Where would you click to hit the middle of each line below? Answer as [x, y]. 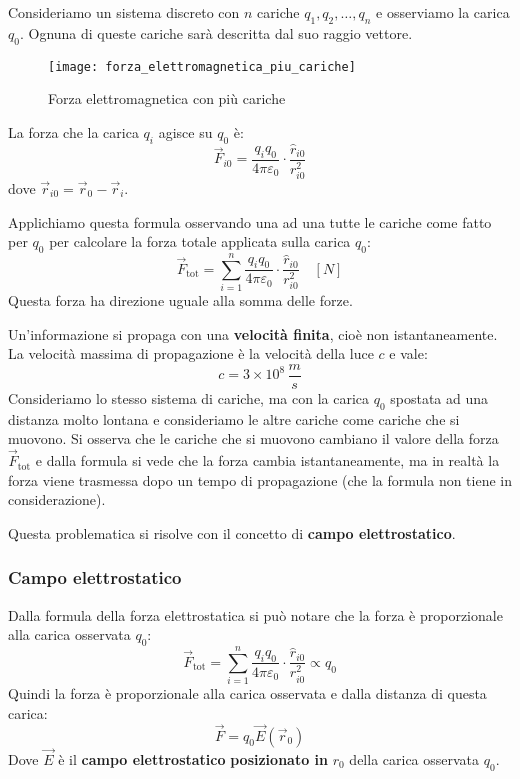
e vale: [408, 353]
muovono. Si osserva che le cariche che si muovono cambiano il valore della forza [253, 438]
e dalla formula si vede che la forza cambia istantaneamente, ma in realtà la [267, 460]
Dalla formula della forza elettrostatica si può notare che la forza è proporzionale [255, 614]
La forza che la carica [73, 131]
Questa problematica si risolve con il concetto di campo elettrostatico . [232, 532]
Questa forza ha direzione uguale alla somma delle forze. [180, 300]
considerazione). [57, 499]
